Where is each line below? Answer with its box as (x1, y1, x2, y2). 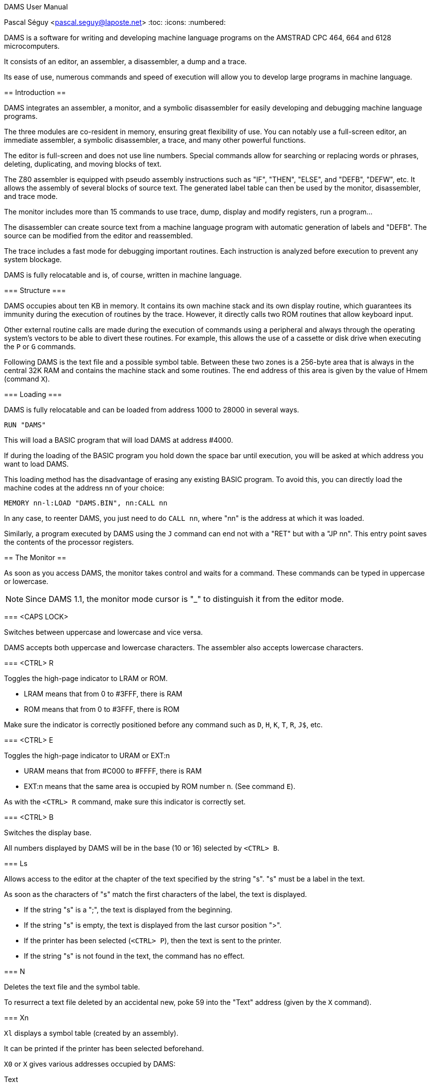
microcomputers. (4, 42, 60, 50)
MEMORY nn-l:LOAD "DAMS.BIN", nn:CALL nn (4, 499, 168, 507)
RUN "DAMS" (4, 421, 46, 429)
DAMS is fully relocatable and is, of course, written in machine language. (4, 271, 242, 279)
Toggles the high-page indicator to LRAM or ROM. (4, 674, 168, 683)
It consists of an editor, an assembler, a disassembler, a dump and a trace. (4, 57, 247, 66)
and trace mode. (4, 192, 58, 200)
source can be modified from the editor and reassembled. (4, 231, 193, 240)
